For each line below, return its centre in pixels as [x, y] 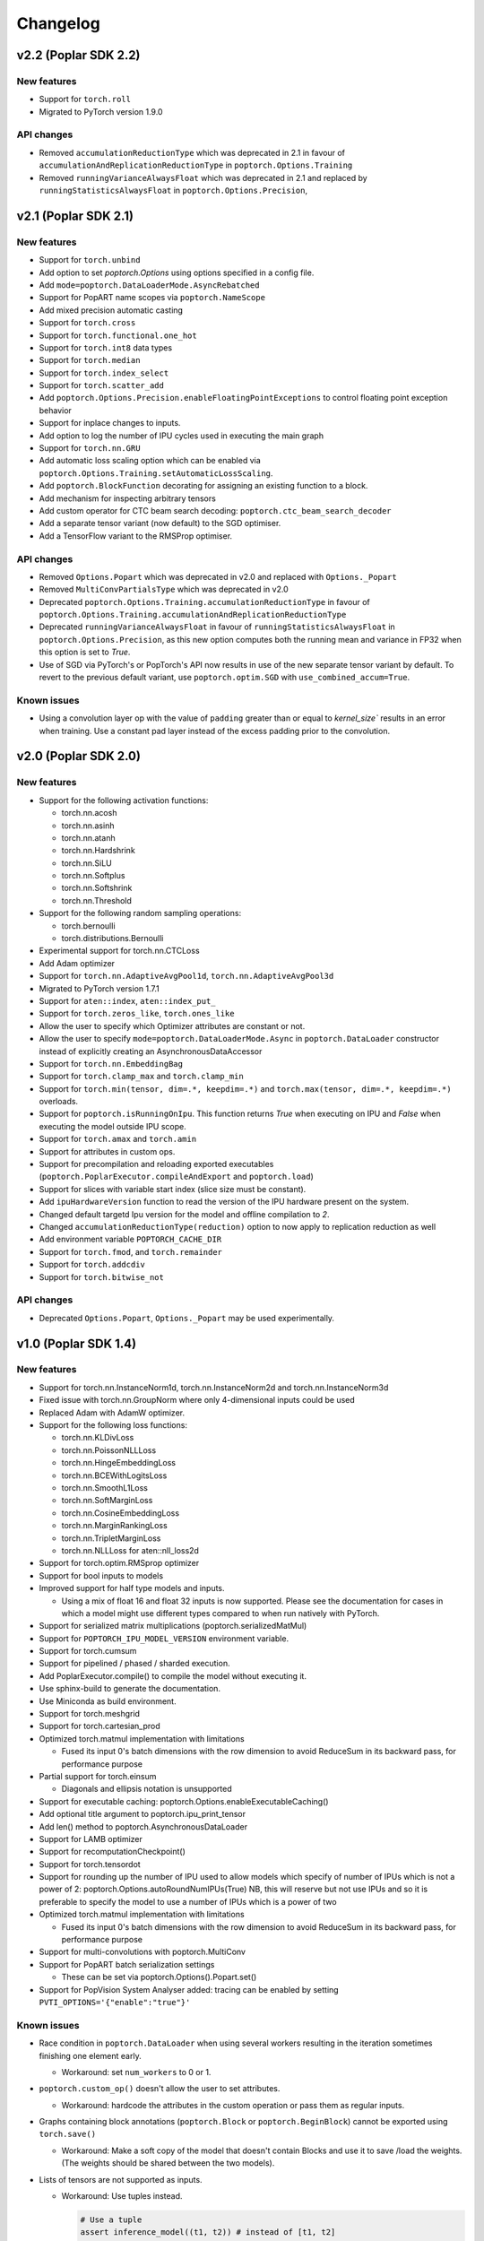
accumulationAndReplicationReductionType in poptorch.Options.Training [196, 165]
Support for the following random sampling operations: [140, 913]
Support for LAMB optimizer [91, 1839]
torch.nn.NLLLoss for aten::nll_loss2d [130, 1550]
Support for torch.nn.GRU [90, 448]
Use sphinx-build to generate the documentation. [130, 1689]
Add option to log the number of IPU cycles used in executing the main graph [181, 436]
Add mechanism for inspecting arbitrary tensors [128, 498]
